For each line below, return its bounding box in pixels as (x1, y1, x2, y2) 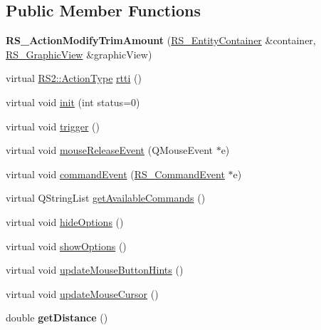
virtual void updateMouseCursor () (6, 286, 159, 301)
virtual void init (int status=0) (6, 94, 140, 109)
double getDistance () (6, 310, 108, 325)
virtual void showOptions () (6, 238, 127, 253)
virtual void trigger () (6, 118, 100, 133)
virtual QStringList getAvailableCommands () (6, 190, 206, 205)
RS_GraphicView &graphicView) (6, 46, 152, 61)
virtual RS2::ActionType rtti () (6, 71, 142, 86)
